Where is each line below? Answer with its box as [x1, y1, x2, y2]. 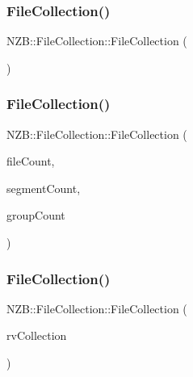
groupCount [6, 207, 65, 224]
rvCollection [6, 327, 67, 344]
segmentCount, [6, 179, 81, 196]
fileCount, [6, 153, 55, 170]
